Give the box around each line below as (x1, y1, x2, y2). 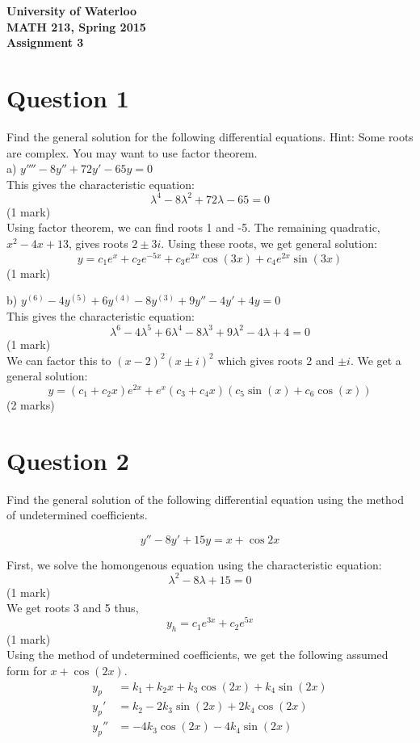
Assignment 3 (6, 34, 84, 51)
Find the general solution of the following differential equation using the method (6, 490, 405, 507)
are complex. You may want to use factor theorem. (6, 144, 258, 161)
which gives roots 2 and (217, 351, 334, 368)
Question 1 (6, 81, 129, 114)
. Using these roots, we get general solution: (161, 234, 377, 251)
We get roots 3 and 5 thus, (6, 599, 139, 616)
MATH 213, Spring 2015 (6, 18, 146, 35)
